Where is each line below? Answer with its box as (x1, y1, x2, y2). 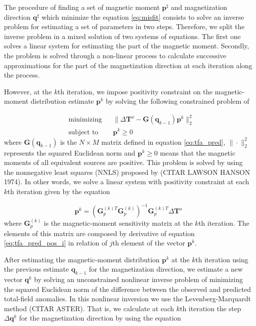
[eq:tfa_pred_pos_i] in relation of (4, 238, 108, 248)
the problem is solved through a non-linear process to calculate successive (4, 50, 226, 60)
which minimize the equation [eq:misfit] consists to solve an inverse (42, 11, 244, 22)
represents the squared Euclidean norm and (4, 147, 135, 158)
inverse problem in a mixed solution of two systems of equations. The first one (4, 31, 241, 41)
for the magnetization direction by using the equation (19, 313, 181, 323)
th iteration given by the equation (7, 186, 110, 196)
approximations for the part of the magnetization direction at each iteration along (4, 60, 253, 70)
